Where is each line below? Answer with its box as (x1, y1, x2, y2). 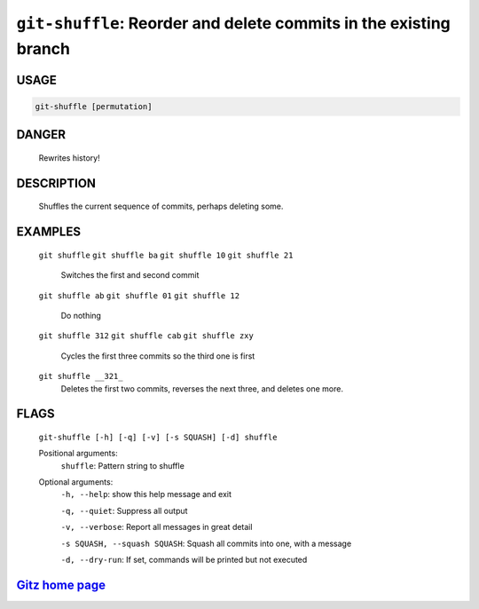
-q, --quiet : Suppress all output (60, 505, 188, 516)
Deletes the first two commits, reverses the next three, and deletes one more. (60, 383, 343, 394)
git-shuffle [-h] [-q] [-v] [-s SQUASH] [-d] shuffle (38, 431, 278, 442)
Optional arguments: (38, 477, 114, 487)
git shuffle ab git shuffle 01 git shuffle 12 (38, 290, 239, 301)
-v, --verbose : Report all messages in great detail (60, 522, 253, 533)
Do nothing (60, 310, 102, 320)
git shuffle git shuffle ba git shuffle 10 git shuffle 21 (38, 249, 294, 260)
